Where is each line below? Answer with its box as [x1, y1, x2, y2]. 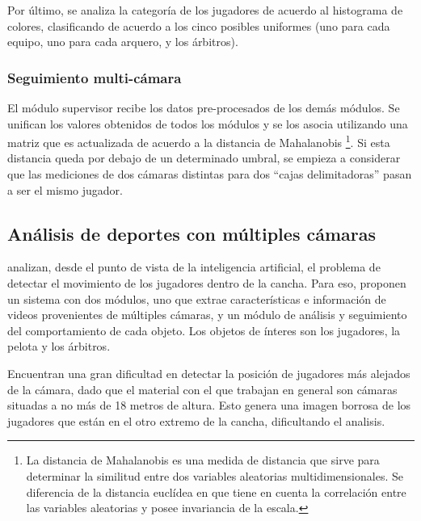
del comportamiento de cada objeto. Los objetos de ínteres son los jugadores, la [7, 321, 401, 338]
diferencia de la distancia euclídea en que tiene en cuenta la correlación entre [26, 483, 406, 500]
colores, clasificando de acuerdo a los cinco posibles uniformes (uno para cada [7, 17, 390, 34]
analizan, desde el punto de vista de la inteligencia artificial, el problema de [7, 258, 381, 275]
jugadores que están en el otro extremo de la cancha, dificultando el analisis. [7, 412, 385, 429]
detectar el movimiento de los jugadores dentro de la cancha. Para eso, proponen [7, 275, 406, 292]
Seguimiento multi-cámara [7, 67, 182, 87]
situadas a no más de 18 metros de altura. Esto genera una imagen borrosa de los [7, 397, 411, 414]
